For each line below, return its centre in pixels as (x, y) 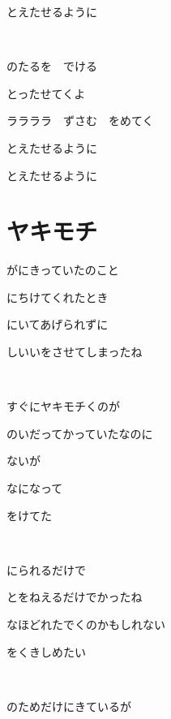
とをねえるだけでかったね (75, 597)
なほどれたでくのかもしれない (86, 624)
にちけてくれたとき (58, 297)
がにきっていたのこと (63, 270)
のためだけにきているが (69, 706)
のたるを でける (52, 66)
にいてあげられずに (58, 324)
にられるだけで (46, 569)
